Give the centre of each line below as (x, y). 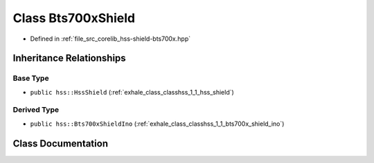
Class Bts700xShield (74, 18)
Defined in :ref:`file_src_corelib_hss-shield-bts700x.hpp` (110, 39)
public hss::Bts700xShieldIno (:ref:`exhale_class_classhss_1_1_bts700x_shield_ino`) (157, 124)
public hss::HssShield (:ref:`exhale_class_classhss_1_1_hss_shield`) (132, 92)
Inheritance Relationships (69, 58)
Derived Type (36, 110)
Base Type (31, 78)
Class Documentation (61, 143)
